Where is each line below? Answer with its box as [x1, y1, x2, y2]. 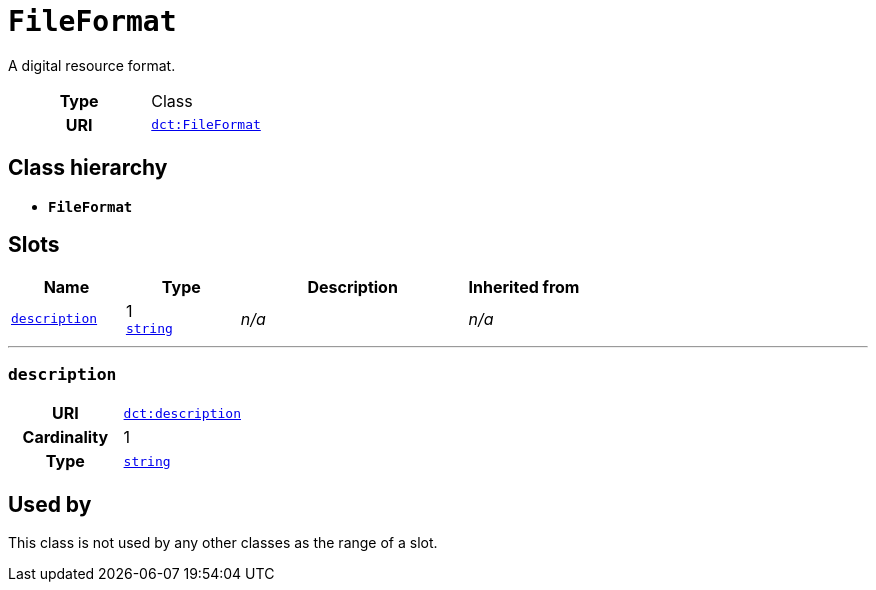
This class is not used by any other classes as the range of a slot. [8, 534, 438, 552]
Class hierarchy [8, 155, 168, 181]
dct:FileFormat [151, 117, 261, 133]
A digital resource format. [8, 56, 176, 74]
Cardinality [22, 427, 109, 448]
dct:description [123, 405, 241, 421]
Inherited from [468, 277, 580, 298]
